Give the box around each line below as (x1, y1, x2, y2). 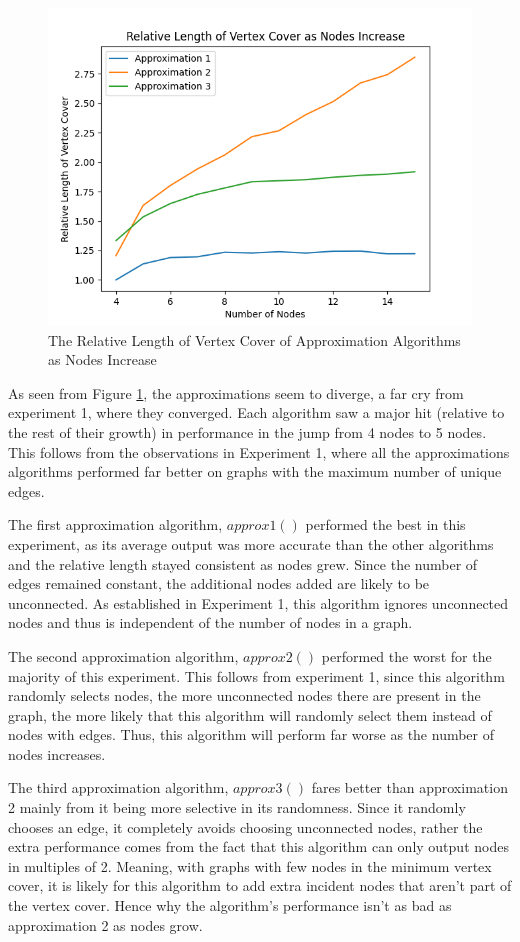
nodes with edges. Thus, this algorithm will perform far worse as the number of (8, 724, 495, 745)
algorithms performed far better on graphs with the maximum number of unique (8, 461, 502, 482)
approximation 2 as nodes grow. (8, 914, 203, 935)
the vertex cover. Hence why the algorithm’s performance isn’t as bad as (8, 895, 452, 916)
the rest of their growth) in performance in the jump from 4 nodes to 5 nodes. (8, 421, 487, 442)
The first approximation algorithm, (8, 514, 223, 535)
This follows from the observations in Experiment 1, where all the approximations (8, 441, 510, 462)
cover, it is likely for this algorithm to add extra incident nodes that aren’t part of (8, 875, 512, 896)
